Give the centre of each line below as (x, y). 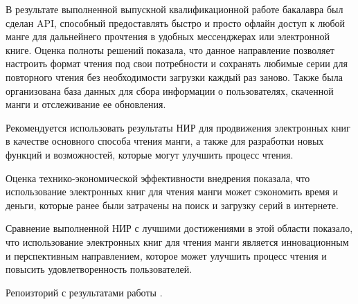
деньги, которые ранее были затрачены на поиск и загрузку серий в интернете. (172, 205)
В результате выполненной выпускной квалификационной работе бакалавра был (174, 9)
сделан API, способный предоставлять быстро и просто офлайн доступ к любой (176, 23)
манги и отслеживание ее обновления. (86, 104)
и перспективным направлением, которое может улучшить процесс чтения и (166, 255)
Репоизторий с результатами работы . (84, 292)
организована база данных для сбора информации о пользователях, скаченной (170, 90)
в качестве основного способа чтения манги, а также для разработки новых (165, 141)
